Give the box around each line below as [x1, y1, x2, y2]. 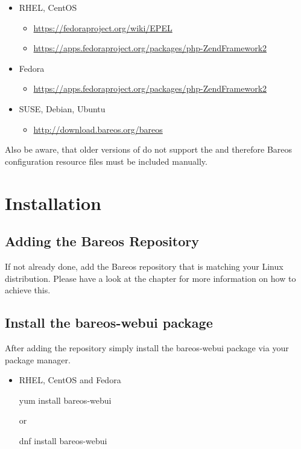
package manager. [5, 353, 71, 366]
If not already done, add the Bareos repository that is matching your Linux [5, 260, 284, 272]
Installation [5, 190, 101, 215]
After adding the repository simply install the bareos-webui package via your [5, 341, 289, 354]
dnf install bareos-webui [19, 434, 107, 447]
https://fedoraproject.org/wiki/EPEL [33, 21, 173, 34]
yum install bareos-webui [19, 393, 112, 406]
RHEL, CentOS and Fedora [19, 374, 121, 386]
